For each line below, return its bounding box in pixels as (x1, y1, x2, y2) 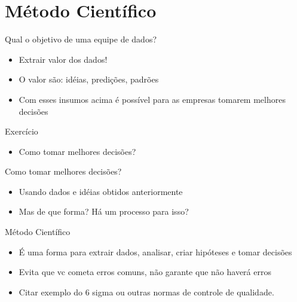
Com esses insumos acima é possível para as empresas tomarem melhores (19, 93, 286, 105)
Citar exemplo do (19, 285, 83, 298)
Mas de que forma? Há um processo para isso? (19, 205, 189, 218)
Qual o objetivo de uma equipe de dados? (5, 33, 157, 45)
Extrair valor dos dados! (19, 53, 108, 65)
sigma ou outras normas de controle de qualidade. (92, 285, 274, 298)
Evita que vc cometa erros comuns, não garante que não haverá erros (19, 266, 271, 278)
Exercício (5, 125, 38, 138)
